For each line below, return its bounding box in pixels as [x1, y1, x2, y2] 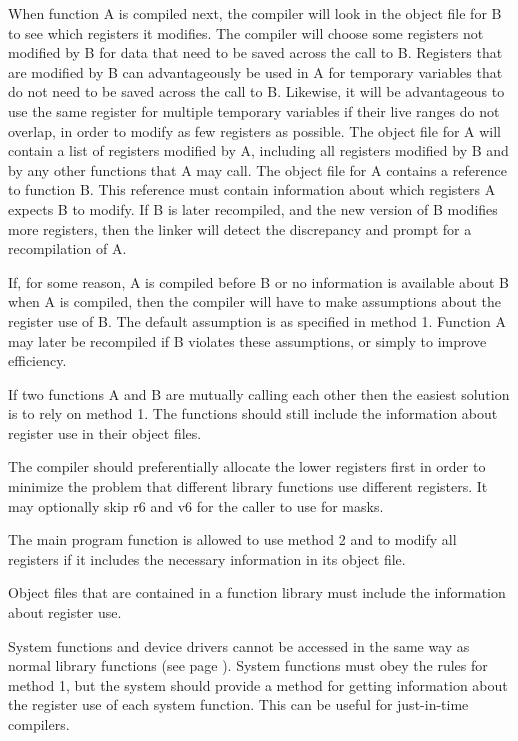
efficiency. [8, 350, 67, 371]
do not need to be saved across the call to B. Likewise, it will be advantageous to [8, 81, 505, 102]
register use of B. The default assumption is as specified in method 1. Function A [8, 310, 506, 331]
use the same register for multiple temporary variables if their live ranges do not [8, 100, 500, 121]
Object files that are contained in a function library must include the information [8, 582, 506, 603]
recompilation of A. [8, 238, 127, 259]
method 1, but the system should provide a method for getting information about [8, 674, 508, 695]
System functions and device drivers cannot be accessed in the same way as [8, 635, 470, 656]
